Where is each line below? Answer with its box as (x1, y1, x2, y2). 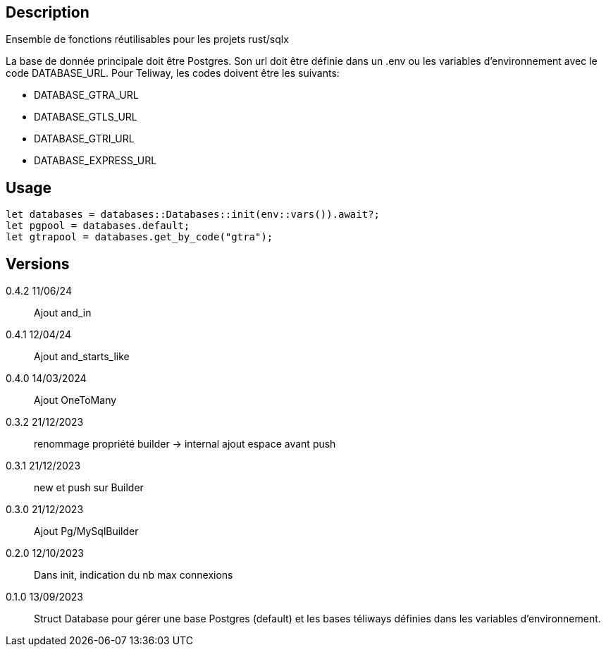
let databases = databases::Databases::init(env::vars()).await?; (6, 209, 381, 221)
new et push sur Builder (34, 481, 144, 494)
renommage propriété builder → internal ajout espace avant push (34, 438, 336, 450)
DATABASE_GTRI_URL (34, 133, 135, 145)
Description (6, 4, 89, 21)
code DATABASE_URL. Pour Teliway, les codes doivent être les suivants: (6, 67, 340, 80)
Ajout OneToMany (34, 394, 117, 407)
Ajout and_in (34, 307, 92, 319)
